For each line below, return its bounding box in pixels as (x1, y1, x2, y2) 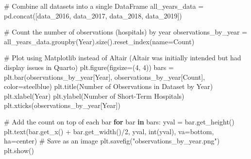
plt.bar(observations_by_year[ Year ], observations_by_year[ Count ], (4, 71, 205, 82)
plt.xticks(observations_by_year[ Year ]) (4, 100, 120, 110)
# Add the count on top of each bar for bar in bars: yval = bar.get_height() (4, 116, 234, 126)
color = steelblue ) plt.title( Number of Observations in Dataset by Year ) (4, 81, 213, 91)
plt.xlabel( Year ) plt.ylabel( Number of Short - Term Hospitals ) (4, 90, 184, 101)
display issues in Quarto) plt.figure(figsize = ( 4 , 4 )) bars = (4, 62, 174, 72)
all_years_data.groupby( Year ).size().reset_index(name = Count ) (4, 36, 195, 46)
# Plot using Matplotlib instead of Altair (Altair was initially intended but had (4, 53, 241, 63)
